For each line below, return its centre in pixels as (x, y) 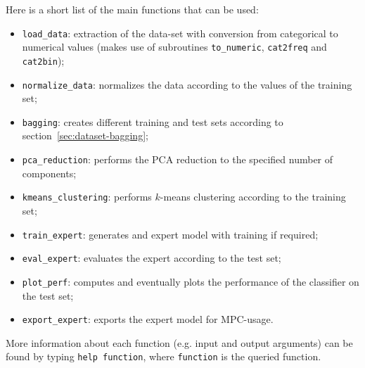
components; (49, 173)
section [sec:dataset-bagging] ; (85, 135)
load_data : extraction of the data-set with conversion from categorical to (180, 33)
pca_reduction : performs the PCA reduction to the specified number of (178, 159)
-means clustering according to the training (253, 197)
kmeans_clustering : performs (87, 197)
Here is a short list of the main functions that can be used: (132, 9)
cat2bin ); (43, 60)
